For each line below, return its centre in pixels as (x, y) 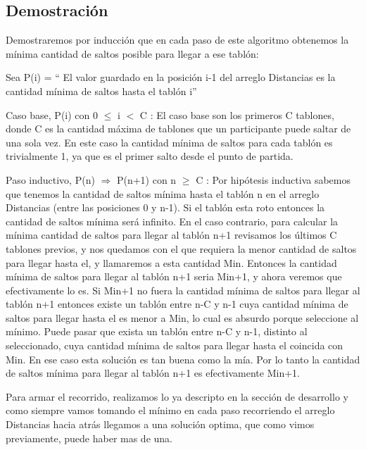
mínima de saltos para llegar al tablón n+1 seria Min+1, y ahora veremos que (174, 276)
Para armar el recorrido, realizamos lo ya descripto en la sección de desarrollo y (177, 396)
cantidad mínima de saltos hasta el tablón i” (101, 90)
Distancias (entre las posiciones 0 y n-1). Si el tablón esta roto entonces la (165, 207)
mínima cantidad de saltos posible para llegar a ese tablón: (132, 53)
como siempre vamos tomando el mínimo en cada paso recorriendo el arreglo (170, 410)
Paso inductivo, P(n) (50, 179)
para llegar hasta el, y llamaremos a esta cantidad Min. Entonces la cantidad (171, 262)
